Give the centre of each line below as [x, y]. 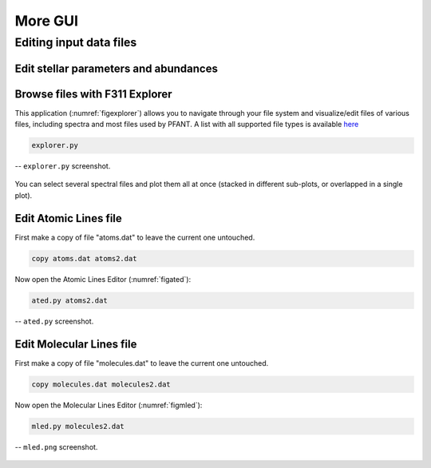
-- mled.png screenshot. [56, 446]
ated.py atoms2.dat [69, 300]
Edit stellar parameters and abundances [117, 68]
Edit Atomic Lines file [69, 218]
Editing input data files [76, 42]
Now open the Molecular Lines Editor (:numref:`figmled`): [109, 405]
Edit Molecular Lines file [76, 344]
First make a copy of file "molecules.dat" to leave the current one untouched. [142, 363]
